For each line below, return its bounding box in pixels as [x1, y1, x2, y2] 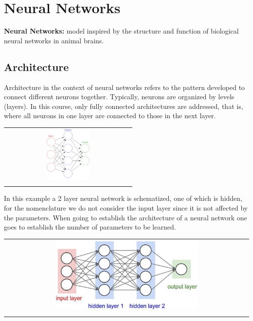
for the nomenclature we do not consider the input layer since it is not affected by [4, 202, 248, 213]
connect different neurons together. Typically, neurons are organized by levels [4, 91, 235, 102]
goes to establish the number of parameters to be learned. [4, 222, 176, 232]
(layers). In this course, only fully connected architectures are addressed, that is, [4, 101, 243, 111]
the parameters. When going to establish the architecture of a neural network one [4, 212, 247, 222]
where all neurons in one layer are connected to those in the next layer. [4, 110, 216, 121]
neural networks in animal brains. [4, 35, 104, 45]
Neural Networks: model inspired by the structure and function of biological [4, 26, 239, 36]
